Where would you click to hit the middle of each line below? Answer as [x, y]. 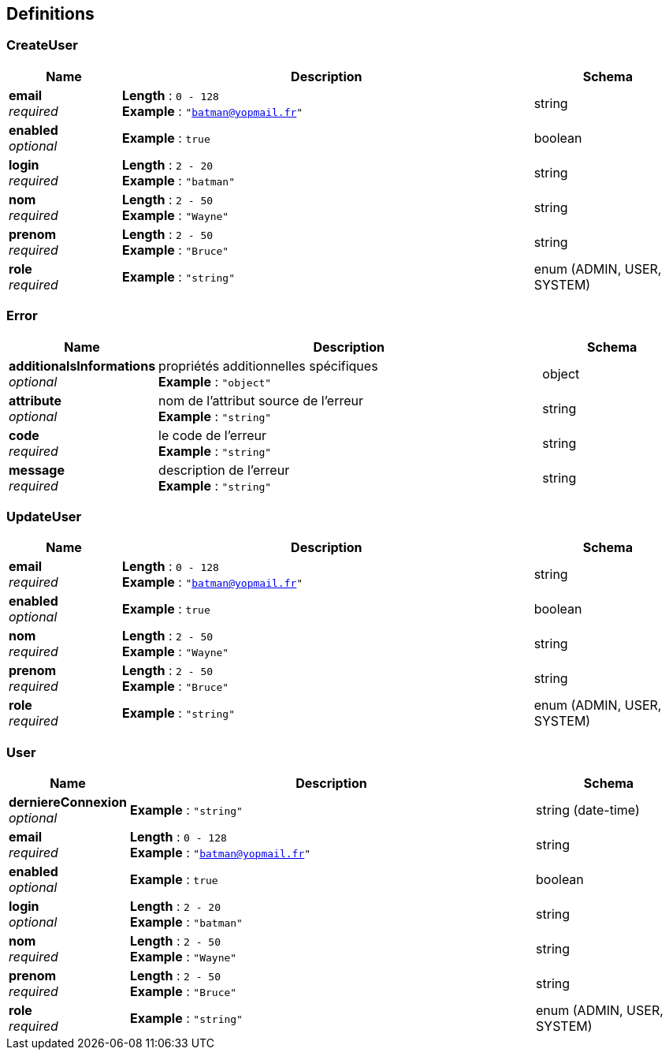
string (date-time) [588, 810]
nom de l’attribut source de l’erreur [261, 400]
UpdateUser [44, 516]
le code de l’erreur [212, 435]
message [37, 470]
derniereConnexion [68, 802]
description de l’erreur [224, 470]
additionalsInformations [82, 366]
